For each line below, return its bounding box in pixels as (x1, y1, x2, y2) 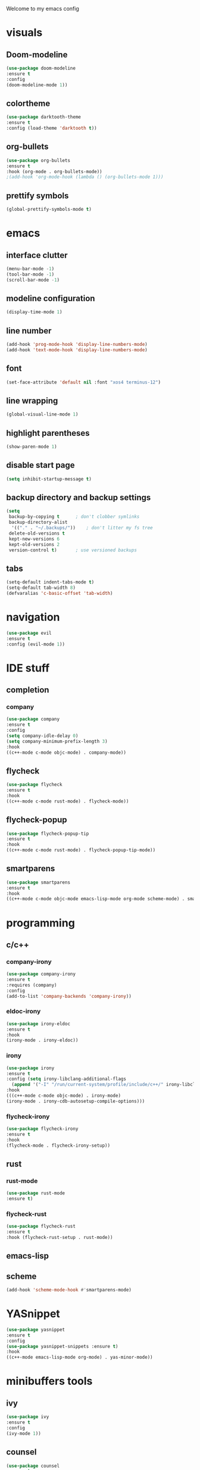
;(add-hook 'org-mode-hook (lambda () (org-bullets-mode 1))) (6, 174, 164, 180)
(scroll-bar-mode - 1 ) (6, 277, 60, 283)
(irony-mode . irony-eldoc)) (6, 1037, 79, 1044)
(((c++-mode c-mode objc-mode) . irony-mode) (6, 1093, 121, 1099)
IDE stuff (6, 661, 50, 675)
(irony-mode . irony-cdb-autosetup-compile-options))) (6, 1098, 145, 1104)
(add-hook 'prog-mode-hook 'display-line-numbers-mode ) (6, 342, 148, 348)
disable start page (6, 460, 76, 470)
